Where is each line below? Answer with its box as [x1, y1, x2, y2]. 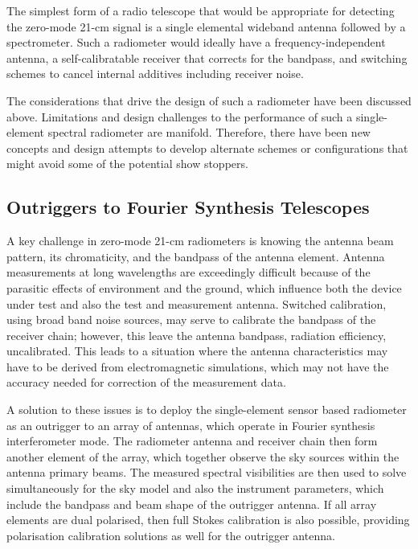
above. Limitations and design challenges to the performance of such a [6, 108, 353, 125]
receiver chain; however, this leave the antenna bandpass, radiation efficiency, [6, 326, 387, 343]
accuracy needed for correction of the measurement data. [6, 374, 286, 391]
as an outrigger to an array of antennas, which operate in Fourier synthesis [6, 416, 375, 433]
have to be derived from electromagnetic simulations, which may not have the [6, 358, 389, 375]
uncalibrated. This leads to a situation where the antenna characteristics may [6, 342, 388, 359]
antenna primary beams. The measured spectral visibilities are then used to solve [6, 464, 407, 481]
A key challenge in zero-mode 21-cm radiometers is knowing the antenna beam [6, 232, 394, 249]
